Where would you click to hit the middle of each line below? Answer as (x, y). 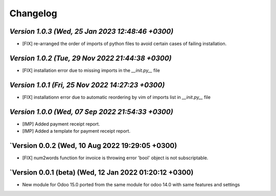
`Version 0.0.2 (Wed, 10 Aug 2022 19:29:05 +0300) (93, 145)
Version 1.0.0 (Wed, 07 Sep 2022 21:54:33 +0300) (91, 112)
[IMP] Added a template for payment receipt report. (76, 131)
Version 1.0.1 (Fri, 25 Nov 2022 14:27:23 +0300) (87, 85)
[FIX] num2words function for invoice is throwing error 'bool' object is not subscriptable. (115, 158)
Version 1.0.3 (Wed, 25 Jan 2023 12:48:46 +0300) (91, 31)
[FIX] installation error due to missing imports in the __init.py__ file (91, 70)
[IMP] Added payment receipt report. (61, 124)
